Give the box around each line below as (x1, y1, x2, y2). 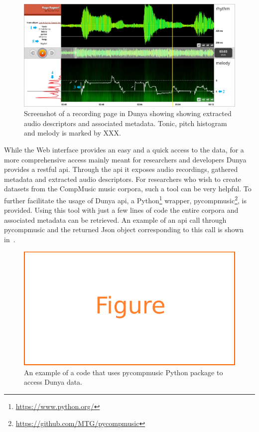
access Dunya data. (24, 377, 82, 387)
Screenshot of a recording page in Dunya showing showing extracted (24, 108, 232, 119)
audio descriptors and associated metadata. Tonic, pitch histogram (24, 118, 227, 128)
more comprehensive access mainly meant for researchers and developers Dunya (4, 154, 247, 164)
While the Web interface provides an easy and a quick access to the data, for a (4, 144, 244, 154)
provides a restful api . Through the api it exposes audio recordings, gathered (4, 164, 238, 174)
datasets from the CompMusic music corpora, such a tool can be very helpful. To (4, 183, 252, 194)
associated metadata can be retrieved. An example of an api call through (4, 214, 227, 225)
